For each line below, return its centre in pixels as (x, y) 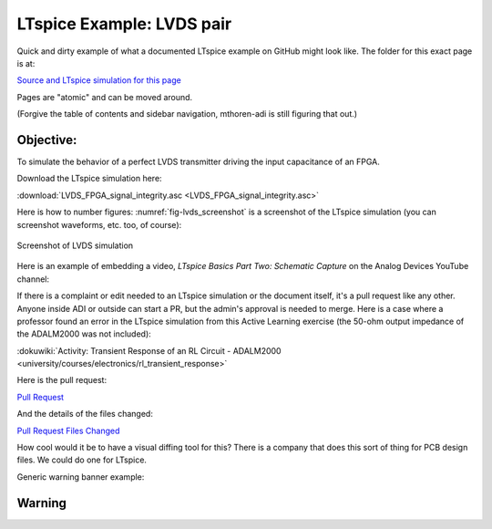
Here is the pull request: (62, 380)
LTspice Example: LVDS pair (124, 24)
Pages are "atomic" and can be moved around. (105, 97)
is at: (26, 63)
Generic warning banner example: (81, 477)
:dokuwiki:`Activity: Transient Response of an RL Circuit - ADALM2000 (149, 350)
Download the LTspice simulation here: (90, 179)
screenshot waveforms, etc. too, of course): (99, 224)
